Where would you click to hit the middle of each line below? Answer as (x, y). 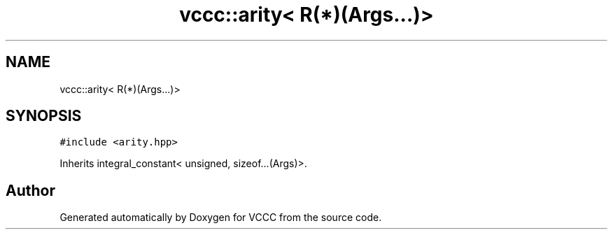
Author (30, 190)
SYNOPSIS (44, 116)
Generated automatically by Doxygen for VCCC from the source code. (221, 218)
